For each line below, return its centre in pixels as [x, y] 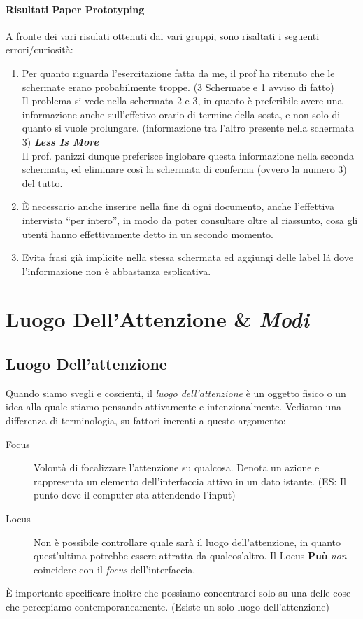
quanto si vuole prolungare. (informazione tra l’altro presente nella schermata [188, 128]
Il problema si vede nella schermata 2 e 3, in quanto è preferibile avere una [182, 100]
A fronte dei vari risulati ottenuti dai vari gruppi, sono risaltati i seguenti [163, 35]
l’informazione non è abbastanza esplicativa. [116, 271]
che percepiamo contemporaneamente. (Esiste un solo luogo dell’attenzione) [168, 606]
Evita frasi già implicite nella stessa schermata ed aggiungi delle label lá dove [187, 257]
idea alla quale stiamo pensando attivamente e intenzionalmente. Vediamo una [174, 406]
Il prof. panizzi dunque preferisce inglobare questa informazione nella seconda [188, 155]
